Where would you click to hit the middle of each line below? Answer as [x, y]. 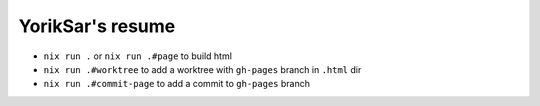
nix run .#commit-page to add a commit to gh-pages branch [176, 84]
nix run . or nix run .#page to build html [137, 56]
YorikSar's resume [97, 26]
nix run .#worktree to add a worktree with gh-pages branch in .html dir [202, 69]
